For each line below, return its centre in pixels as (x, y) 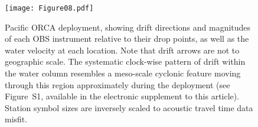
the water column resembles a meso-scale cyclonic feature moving (123, 73)
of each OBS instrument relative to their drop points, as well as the (127, 39)
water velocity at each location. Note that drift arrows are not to (122, 50)
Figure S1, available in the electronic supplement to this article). (122, 96)
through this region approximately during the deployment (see (117, 84)
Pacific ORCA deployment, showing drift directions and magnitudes (128, 27)
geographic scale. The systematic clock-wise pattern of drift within (125, 61)
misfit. (16, 119)
